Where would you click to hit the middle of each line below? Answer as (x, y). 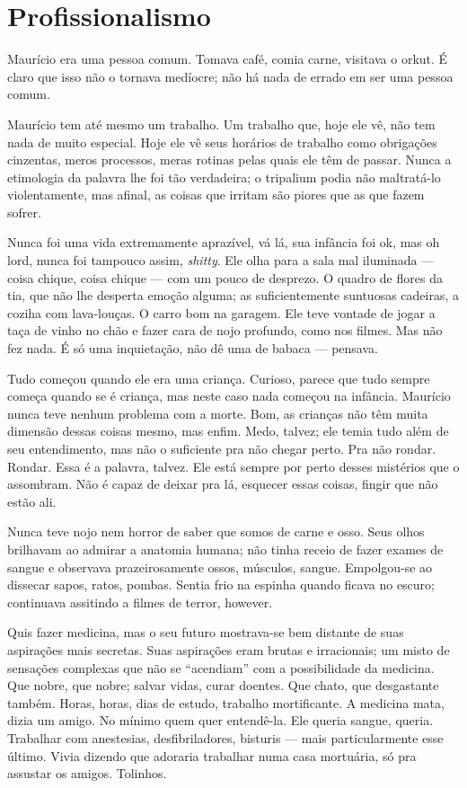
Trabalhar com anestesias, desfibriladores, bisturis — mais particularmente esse (225, 737)
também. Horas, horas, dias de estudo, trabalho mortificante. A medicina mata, (226, 702)
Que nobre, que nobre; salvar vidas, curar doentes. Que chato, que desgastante (223, 685)
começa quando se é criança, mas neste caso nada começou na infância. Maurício (229, 396)
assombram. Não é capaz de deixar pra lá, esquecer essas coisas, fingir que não (223, 484)
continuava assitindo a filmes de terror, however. (140, 602)
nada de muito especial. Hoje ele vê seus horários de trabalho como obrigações (222, 142)
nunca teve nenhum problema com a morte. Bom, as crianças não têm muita (218, 413)
